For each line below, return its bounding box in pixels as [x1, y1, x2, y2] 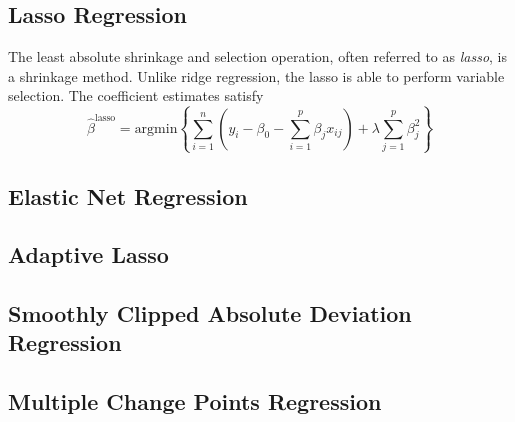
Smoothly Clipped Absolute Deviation [8, 298, 412, 329]
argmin [134, 121, 178, 136]
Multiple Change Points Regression [8, 386, 382, 417]
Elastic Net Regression [8, 180, 248, 211]
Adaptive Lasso [8, 239, 169, 270]
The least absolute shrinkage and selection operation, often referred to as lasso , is [8, 46, 508, 67]
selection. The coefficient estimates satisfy [8, 85, 264, 106]
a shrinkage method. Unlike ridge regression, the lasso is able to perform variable [8, 65, 505, 86]
